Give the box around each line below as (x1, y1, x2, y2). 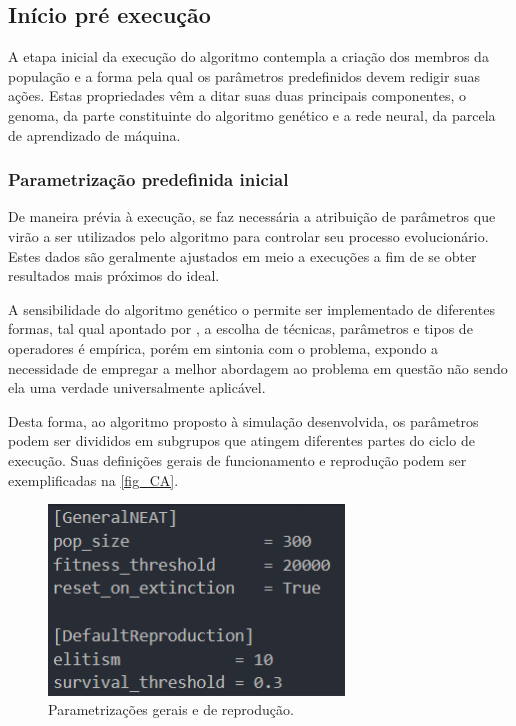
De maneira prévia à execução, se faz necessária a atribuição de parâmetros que (8, 206, 496, 227)
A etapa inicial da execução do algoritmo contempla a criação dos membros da (8, 46, 489, 67)
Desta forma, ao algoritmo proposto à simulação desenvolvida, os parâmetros (8, 410, 479, 431)
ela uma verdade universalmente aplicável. (8, 377, 266, 398)
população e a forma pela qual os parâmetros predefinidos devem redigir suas (8, 65, 480, 86)
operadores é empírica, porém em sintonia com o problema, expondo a (8, 337, 439, 358)
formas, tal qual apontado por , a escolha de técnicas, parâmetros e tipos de (8, 318, 473, 339)
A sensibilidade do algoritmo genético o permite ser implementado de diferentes (8, 298, 495, 319)
